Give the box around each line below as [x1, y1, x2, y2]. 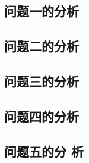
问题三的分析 [4, 71, 79, 90]
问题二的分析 [4, 37, 79, 55]
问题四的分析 [4, 106, 79, 125]
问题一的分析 [4, 2, 79, 20]
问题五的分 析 [4, 142, 84, 160]
